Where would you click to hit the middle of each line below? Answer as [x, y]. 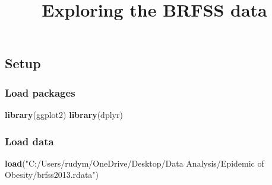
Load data [29, 141]
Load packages [40, 92]
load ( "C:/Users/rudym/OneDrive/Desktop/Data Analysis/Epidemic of [135, 163]
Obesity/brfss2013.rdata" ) [52, 175]
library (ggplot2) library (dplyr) [64, 114]
